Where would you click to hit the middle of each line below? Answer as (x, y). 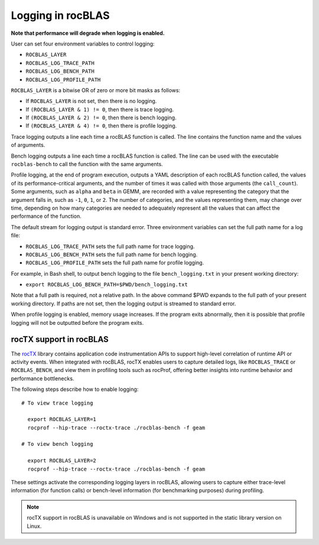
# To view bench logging (57, 444)
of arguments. (28, 145)
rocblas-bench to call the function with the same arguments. (87, 164)
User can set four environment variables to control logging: (83, 44)
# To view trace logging (57, 403)
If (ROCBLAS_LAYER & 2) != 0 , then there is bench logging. (101, 118)
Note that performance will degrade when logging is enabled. (88, 33)
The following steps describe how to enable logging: (75, 389)
